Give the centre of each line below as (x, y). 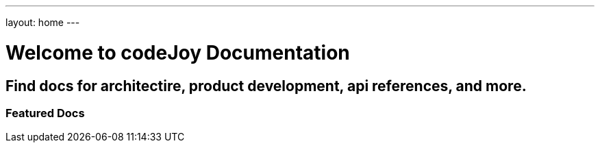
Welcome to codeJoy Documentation (178, 52)
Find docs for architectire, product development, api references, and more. (266, 86)
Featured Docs (45, 113)
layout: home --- (43, 22)
